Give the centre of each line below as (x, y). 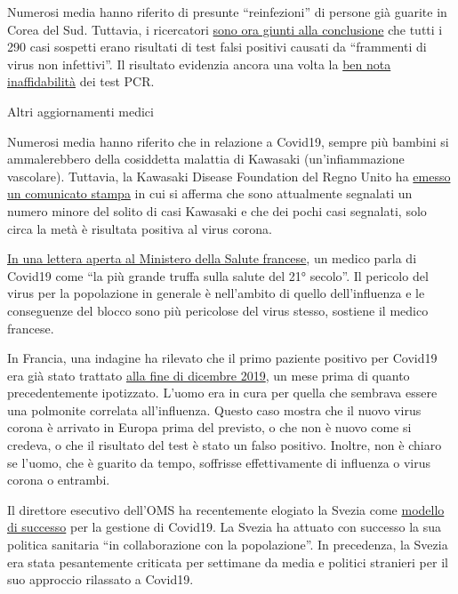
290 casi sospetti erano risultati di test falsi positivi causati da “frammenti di (217, 47)
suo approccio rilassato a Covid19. (100, 579)
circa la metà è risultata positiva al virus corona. (140, 228)
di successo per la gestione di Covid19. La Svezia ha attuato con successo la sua (225, 527)
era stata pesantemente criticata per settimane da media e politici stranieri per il (228, 562)
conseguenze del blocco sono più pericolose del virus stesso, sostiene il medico (218, 310)
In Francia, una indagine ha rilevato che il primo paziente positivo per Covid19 (222, 358)
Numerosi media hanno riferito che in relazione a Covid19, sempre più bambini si (228, 141)
